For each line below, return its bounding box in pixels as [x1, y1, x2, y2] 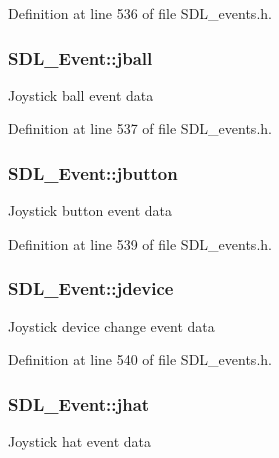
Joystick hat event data [8, 431, 151, 452]
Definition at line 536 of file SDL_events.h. [8, 3, 272, 23]
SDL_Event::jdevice [8, 276, 174, 301]
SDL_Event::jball [8, 45, 153, 70]
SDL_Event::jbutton [8, 160, 178, 185]
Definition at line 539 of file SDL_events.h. [8, 233, 272, 254]
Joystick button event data [8, 200, 172, 221]
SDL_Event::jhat [8, 391, 150, 416]
